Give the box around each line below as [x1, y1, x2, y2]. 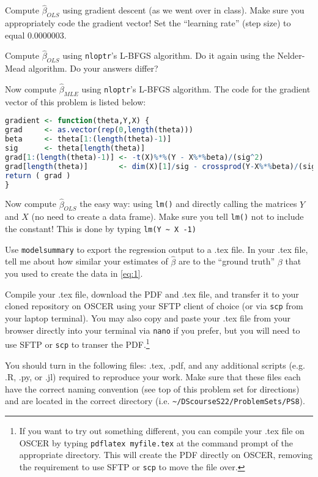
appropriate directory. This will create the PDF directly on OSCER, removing [19, 448, 313, 461]
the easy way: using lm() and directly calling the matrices [79, 197, 297, 210]
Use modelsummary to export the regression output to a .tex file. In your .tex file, [5, 242, 308, 255]
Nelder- [277, 49, 305, 62]
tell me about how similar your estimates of [5, 255, 168, 268]
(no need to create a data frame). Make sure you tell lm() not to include [31, 210, 304, 223]
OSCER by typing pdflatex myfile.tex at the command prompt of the [19, 436, 294, 449]
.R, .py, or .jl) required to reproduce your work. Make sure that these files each [5, 370, 301, 383]
